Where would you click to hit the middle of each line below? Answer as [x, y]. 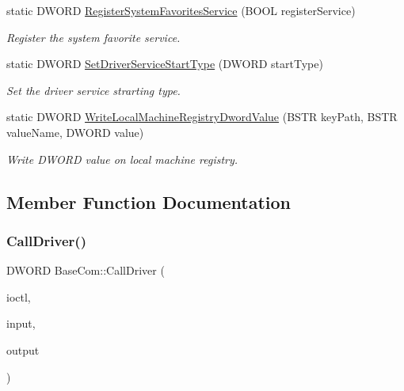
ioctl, [19, 296]
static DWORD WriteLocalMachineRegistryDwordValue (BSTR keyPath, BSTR [202, 117]
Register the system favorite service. [93, 37]
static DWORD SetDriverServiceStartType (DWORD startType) [165, 64]
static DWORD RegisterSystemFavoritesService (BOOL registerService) [181, 10]
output [23, 349]
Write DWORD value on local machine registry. [122, 159]
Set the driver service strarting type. [93, 90]
